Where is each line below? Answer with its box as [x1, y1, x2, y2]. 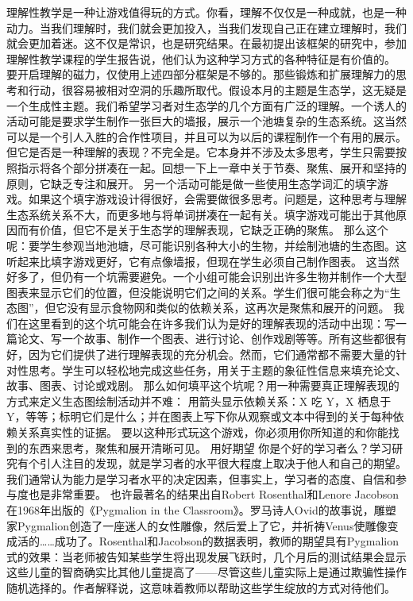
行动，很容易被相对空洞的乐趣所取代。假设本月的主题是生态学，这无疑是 [28, 81, 407, 98]
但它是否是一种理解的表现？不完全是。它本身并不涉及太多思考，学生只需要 [6, 144, 396, 160]
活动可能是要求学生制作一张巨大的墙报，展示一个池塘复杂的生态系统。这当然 [6, 113, 407, 129]
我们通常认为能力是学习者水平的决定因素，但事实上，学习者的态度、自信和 [6, 470, 396, 487]
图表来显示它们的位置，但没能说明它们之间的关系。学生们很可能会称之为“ [6, 283, 390, 300]
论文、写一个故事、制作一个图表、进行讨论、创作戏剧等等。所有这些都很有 [17, 330, 407, 347]
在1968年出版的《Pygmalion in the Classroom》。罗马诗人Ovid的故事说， [6, 502, 374, 518]
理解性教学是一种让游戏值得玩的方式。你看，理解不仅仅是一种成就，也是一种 [6, 4, 407, 20]
